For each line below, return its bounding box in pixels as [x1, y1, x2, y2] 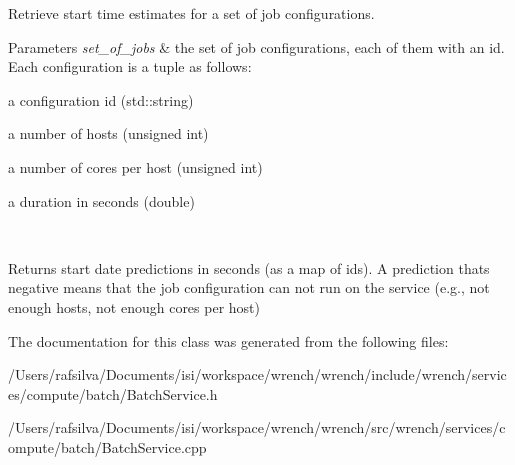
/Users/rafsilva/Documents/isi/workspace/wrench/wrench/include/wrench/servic [8, 364, 507, 385]
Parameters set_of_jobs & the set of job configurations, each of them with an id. [8, 36, 505, 57]
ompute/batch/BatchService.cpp [8, 436, 207, 457]
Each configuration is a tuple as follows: [8, 56, 252, 77]
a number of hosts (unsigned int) [8, 123, 209, 144]
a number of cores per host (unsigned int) [8, 156, 263, 177]
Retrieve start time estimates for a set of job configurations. [8, 3, 375, 23]
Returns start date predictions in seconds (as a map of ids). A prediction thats [8, 257, 490, 278]
